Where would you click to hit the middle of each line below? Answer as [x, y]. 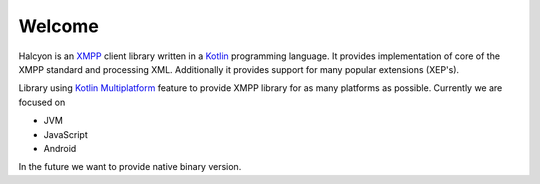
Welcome [58, 26]
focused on [42, 102]
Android [60, 148]
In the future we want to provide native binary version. [130, 167]
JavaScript [66, 134]
